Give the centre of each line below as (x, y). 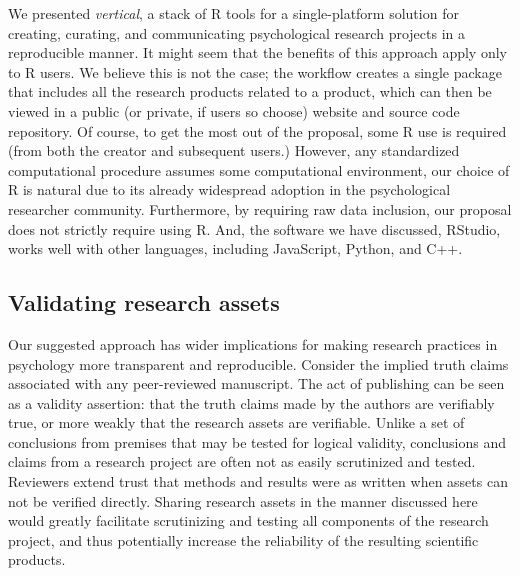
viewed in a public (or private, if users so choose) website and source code (234, 110)
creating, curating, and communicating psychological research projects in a (236, 32)
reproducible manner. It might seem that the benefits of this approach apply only (257, 52)
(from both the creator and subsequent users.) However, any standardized (234, 150)
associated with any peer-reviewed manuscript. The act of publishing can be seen (256, 383)
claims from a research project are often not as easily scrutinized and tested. (242, 461)
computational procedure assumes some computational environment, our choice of (259, 169)
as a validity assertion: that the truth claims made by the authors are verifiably (251, 402)
